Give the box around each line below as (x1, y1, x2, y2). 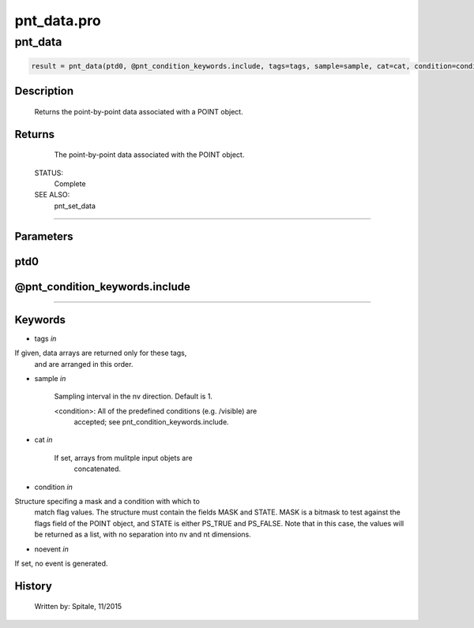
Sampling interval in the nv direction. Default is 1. (54, 391, 213, 402)
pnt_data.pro (14, 12, 102, 29)
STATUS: (34, 168, 63, 178)
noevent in (34, 544, 69, 554)
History (14, 579, 53, 592)
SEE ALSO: (34, 190, 70, 200)
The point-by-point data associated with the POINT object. (54, 150, 245, 159)
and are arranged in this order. (34, 359, 134, 368)
